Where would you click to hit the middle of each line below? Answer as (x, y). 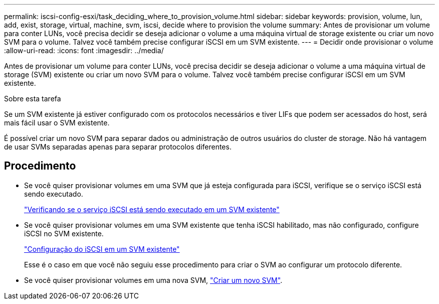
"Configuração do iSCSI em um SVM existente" (102, 249)
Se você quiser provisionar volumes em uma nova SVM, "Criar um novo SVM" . (153, 280)
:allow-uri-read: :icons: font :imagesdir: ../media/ (84, 50)
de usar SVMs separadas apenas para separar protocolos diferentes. (118, 147)
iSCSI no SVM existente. (64, 233)
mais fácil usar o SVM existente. (57, 123)
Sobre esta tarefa (33, 99)
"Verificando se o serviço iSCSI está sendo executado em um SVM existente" (152, 209)
